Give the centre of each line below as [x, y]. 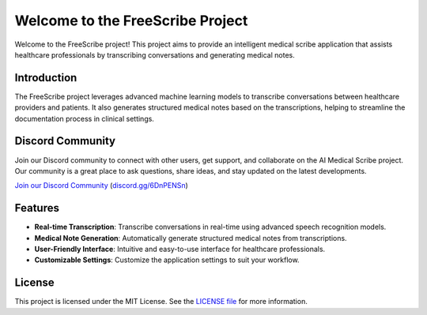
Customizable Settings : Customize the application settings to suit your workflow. [167, 260]
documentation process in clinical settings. [84, 118]
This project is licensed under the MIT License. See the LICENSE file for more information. [161, 302]
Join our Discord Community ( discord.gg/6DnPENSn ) [102, 186]
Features [37, 208]
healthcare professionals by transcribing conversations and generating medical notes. [155, 54]
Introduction [46, 78]
